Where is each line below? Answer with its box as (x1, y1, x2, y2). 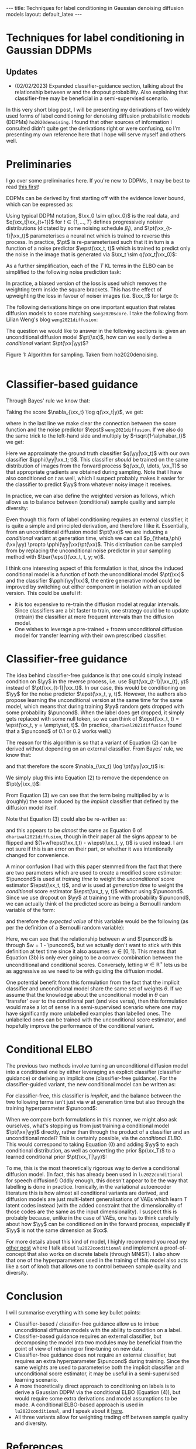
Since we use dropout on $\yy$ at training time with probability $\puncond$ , (6, 894, 191, 901)
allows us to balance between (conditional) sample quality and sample (6, 498, 176, 505)
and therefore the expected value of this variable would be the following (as (6, 917, 189, 925)
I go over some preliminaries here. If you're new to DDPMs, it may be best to (6, 177, 190, 184)
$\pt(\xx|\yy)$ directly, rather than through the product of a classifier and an (6, 1128, 190, 1135)
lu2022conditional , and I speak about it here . (14, 1407, 124, 1414)
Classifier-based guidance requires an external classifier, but (14, 1333, 162, 1340)
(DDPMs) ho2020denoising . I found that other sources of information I (6, 119, 173, 125)
